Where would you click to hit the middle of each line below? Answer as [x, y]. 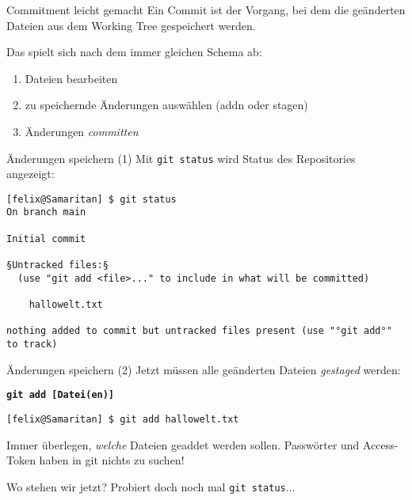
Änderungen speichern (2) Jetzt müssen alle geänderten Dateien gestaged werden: [204, 369]
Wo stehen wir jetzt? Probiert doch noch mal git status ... [151, 486]
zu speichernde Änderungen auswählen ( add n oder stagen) [166, 105]
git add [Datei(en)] [61, 395]
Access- [381, 444]
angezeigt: [31, 174]
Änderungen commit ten [82, 131]
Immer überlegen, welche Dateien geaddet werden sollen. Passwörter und [183, 444]
